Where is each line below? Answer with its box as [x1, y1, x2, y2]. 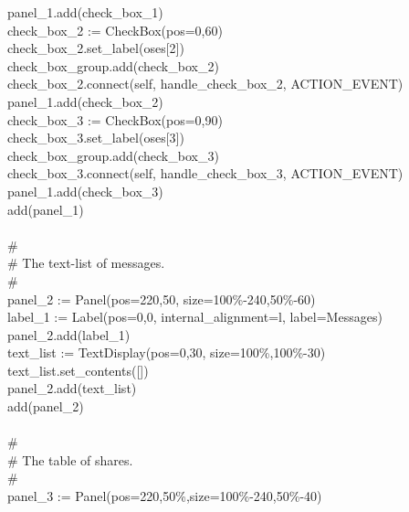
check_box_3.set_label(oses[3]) [6, 128, 184, 147]
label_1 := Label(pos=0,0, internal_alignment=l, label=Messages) [6, 307, 383, 326]
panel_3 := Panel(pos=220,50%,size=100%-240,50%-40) [6, 486, 322, 506]
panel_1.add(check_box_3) [6, 181, 163, 200]
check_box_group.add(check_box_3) [6, 145, 219, 165]
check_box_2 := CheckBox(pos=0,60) [6, 20, 223, 39]
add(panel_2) [6, 397, 84, 416]
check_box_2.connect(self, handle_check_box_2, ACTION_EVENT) [6, 74, 404, 93]
